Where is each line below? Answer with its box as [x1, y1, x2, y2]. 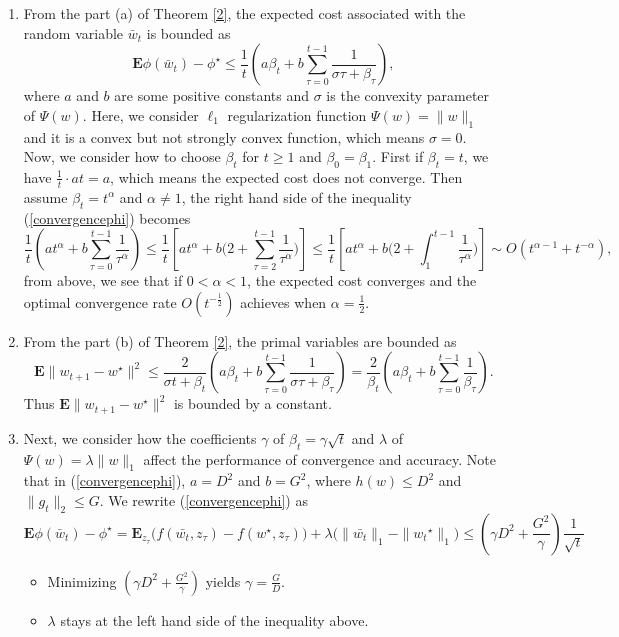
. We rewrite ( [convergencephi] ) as [99, 490, 308, 511]
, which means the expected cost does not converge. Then [110, 166, 463, 187]
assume [23, 186, 68, 207]
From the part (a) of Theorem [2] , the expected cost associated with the [23, 3, 466, 23]
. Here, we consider [82, 104, 199, 125]
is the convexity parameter [326, 85, 490, 106]
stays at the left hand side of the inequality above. [60, 609, 369, 630]
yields [205, 570, 241, 591]
